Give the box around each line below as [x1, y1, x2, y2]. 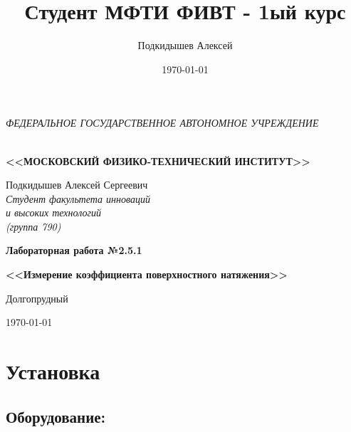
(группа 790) [6, 218, 61, 233]
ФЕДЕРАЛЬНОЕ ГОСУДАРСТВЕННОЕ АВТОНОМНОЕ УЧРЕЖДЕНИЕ [6, 115, 319, 130]
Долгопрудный [6, 290, 68, 305]
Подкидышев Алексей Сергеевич [6, 177, 148, 192]
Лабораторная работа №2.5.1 [6, 243, 142, 258]
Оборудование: [6, 405, 106, 427]
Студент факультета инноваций [6, 191, 150, 206]
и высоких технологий [6, 205, 101, 220]
